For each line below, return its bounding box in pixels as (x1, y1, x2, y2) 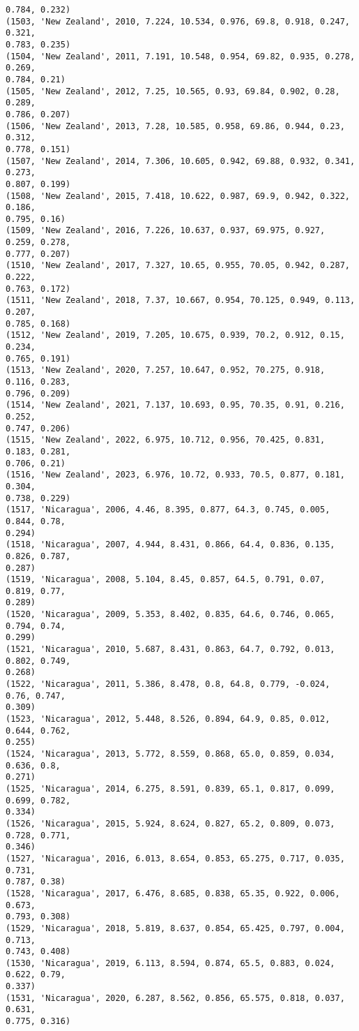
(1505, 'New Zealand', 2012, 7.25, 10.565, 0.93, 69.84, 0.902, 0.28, (6, 86, 340, 96)
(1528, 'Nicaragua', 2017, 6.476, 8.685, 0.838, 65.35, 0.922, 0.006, (6, 888, 340, 898)
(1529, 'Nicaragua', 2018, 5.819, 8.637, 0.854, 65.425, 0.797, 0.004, (6, 923, 345, 933)
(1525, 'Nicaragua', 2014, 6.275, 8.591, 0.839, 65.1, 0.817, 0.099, (6, 783, 335, 794)
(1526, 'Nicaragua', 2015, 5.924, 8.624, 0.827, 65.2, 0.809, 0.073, (6, 818, 335, 829)
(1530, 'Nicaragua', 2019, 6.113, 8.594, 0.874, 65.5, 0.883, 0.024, (6, 958, 335, 968)
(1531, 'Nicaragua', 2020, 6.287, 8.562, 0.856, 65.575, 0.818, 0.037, (6, 993, 345, 1003)
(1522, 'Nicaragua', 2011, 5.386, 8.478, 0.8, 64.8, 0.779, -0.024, (6, 679, 330, 690)
